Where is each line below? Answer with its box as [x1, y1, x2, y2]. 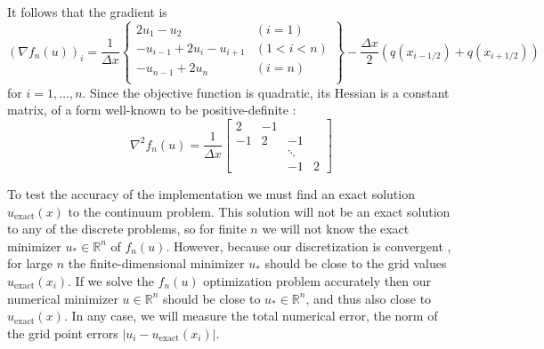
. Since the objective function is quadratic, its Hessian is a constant [82, 83, 450, 101]
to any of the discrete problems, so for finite [7, 219, 247, 238]
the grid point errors [7, 323, 118, 342]
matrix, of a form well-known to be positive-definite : [7, 100, 296, 119]
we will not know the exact [262, 219, 410, 238]
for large [7, 254, 53, 273]
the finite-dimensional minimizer [68, 254, 245, 273]
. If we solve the [68, 271, 154, 290]
